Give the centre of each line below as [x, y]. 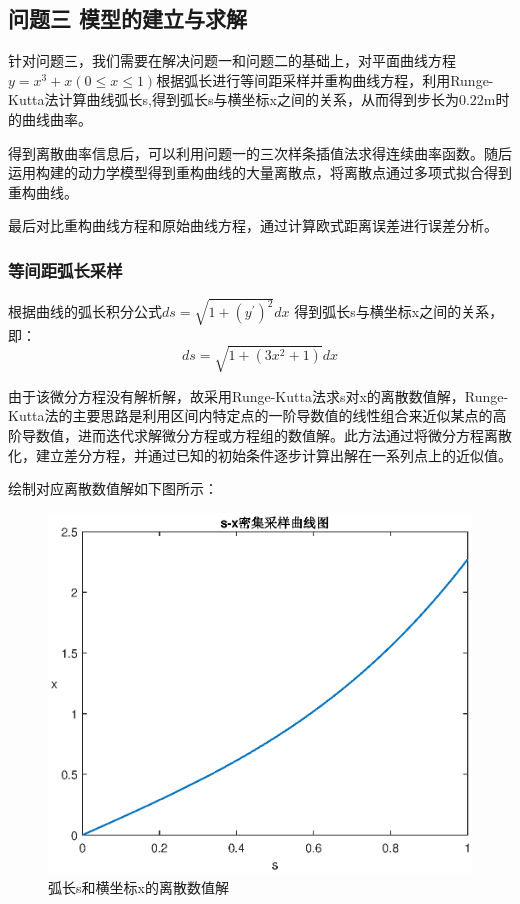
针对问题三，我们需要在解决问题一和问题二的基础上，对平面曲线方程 [232, 60]
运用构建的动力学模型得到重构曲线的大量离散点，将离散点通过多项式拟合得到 [260, 172]
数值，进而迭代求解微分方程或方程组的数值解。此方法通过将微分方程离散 [273, 435]
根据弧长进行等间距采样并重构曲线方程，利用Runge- [325, 79]
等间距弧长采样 [65, 269]
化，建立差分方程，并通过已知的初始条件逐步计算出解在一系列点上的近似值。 [260, 454]
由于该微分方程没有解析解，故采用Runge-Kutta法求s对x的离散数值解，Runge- [258, 395]
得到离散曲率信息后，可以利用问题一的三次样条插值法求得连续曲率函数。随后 [260, 152]
